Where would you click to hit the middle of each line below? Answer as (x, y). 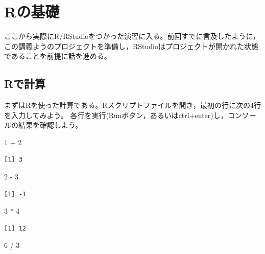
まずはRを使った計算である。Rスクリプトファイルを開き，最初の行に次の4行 (133, 105)
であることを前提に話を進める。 (58, 56)
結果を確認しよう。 (50, 125)
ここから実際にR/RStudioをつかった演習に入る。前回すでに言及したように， (132, 36)
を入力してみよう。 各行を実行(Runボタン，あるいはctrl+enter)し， (116, 115)
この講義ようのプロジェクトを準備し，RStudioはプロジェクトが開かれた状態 (131, 46)
